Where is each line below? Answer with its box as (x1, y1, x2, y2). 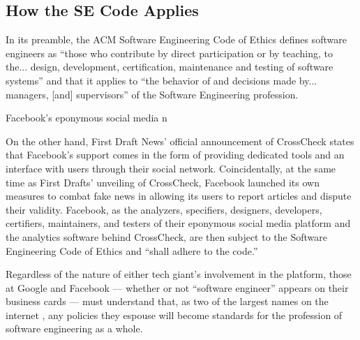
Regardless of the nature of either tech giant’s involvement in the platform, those (6, 267, 352, 281)
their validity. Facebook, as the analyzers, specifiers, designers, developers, (6, 202, 322, 216)
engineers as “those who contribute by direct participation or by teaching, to (6, 45, 333, 60)
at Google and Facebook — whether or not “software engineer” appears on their (6, 280, 349, 295)
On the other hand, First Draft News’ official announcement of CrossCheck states (6, 133, 354, 148)
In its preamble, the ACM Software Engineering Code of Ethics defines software (6, 32, 347, 47)
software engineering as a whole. (6, 321, 143, 336)
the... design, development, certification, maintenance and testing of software (6, 59, 333, 74)
